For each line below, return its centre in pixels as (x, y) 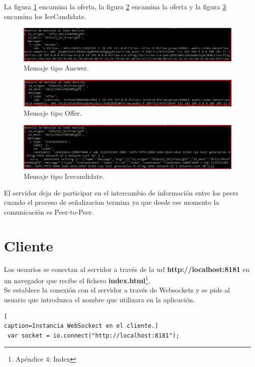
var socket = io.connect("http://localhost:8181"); (93, 335)
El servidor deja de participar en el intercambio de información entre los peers (121, 192)
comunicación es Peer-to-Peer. (49, 211)
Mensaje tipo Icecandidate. (64, 176)
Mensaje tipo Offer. (53, 113)
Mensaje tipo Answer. (56, 68)
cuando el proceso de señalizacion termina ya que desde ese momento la (112, 202)
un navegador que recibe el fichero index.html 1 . (77, 280)
